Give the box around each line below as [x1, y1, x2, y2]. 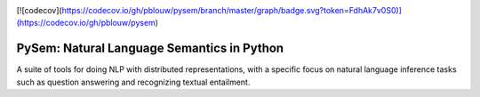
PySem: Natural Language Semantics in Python [16, 41, 284, 56]
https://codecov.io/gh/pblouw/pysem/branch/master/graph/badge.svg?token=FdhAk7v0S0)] [61, 5, 402, 15]
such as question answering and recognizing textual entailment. [16, 77, 251, 87]
